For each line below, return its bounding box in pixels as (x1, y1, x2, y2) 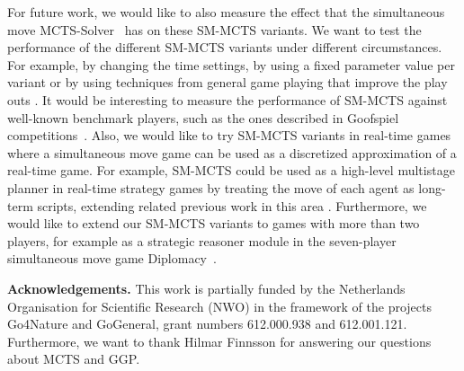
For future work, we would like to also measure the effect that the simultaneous (7, 3, 445, 21)
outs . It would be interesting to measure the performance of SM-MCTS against (7, 90, 448, 109)
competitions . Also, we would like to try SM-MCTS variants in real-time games (7, 126, 451, 145)
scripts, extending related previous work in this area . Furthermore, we (37, 196, 427, 215)
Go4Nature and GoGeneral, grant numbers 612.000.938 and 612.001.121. (7, 314, 407, 333)
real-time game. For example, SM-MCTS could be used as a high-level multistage (7, 161, 455, 180)
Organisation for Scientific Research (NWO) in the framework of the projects (7, 296, 432, 315)
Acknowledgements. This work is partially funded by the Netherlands (7, 278, 406, 297)
